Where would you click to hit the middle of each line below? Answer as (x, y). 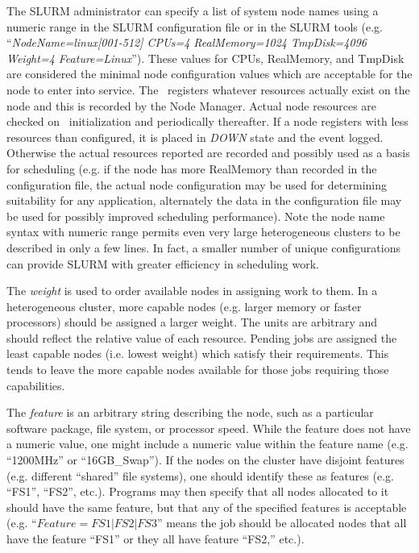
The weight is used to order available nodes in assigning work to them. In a (192, 291)
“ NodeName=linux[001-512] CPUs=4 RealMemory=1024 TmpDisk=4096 (187, 42)
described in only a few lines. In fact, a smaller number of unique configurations (203, 247)
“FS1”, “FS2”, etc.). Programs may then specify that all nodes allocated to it (198, 491)
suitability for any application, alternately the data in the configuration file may (204, 200)
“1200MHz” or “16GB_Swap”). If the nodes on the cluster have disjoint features (205, 460)
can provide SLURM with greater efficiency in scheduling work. (163, 263)
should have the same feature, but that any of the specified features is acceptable (207, 507)
